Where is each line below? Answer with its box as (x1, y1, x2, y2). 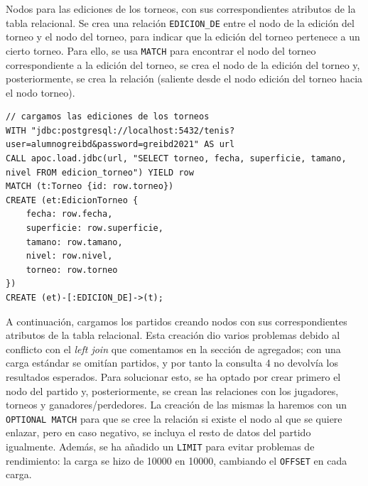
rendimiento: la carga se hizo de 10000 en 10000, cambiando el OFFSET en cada (6, 453, 347, 468)
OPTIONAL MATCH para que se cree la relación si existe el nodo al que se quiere (6, 411, 342, 426)
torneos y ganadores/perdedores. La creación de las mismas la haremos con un (6, 397, 347, 412)
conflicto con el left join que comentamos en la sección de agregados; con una (6, 341, 341, 356)
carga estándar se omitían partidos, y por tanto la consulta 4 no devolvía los (6, 355, 338, 370)
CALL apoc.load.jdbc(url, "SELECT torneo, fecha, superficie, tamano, (6, 153, 347, 164)
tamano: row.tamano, (26, 237, 123, 247)
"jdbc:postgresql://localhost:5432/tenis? (31, 125, 235, 136)
